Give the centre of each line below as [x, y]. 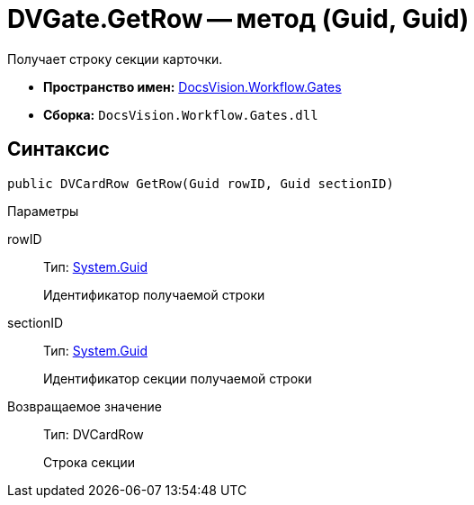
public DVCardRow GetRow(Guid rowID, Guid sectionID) [201, 183]
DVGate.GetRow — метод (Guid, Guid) [238, 19]
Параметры [43, 211]
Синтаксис [58, 149]
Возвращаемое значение [85, 406]
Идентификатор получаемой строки [154, 294]
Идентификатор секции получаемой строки [178, 378]
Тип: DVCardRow [94, 434]
